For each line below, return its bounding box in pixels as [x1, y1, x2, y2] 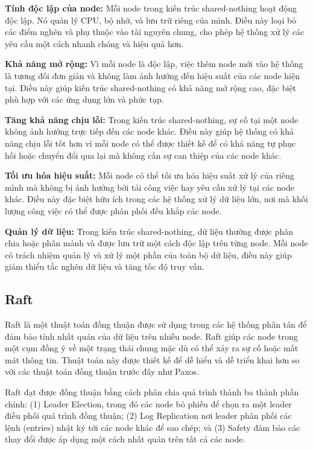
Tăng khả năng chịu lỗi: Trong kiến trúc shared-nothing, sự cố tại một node [5, 113, 299, 126]
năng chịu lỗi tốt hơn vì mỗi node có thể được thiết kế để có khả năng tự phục [5, 136, 296, 149]
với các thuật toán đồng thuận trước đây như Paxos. [5, 365, 199, 378]
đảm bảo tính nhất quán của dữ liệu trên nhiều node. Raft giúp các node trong [5, 330, 298, 342]
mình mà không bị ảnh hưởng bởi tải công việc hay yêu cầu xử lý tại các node [5, 180, 294, 193]
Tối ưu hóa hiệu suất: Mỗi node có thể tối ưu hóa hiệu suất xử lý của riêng [5, 169, 294, 182]
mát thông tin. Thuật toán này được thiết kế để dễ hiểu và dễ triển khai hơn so [5, 353, 300, 366]
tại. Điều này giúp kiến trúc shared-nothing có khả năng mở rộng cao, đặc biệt [5, 81, 297, 94]
